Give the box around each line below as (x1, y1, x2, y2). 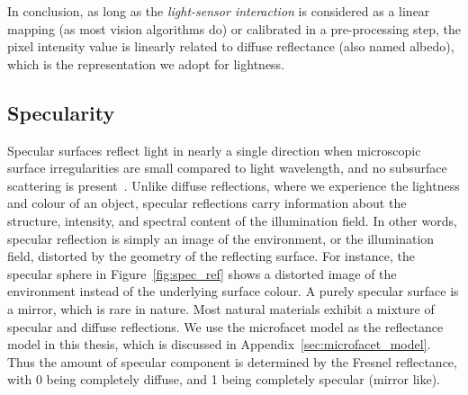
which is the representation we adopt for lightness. (7, 54, 285, 73)
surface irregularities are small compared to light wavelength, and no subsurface (7, 158, 447, 177)
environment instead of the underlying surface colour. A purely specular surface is (7, 282, 459, 301)
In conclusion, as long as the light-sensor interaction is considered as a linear (7, 2, 430, 20)
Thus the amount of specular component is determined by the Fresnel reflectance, (7, 352, 457, 371)
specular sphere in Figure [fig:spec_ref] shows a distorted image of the (7, 264, 397, 283)
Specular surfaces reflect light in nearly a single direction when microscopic (7, 140, 421, 159)
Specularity (7, 98, 115, 126)
